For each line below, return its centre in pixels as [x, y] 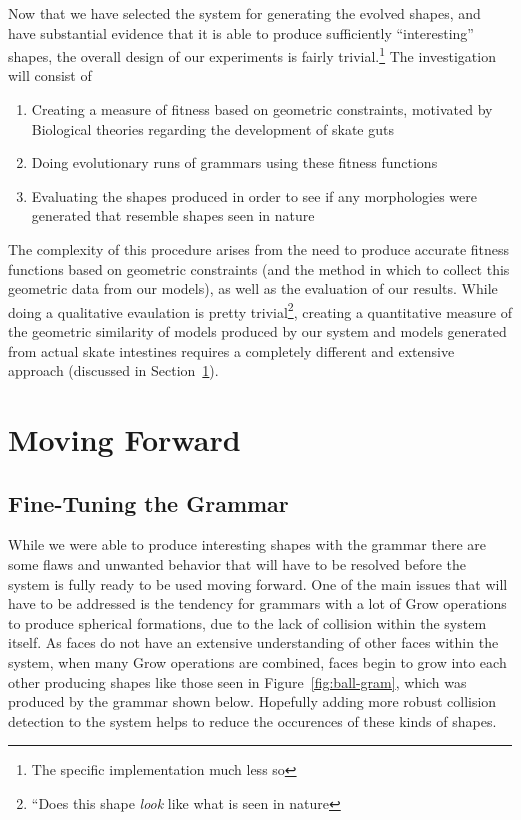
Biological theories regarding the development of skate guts [212, 128]
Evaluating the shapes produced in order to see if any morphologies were [254, 195]
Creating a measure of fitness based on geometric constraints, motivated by [262, 109]
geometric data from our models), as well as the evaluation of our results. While [253, 288]
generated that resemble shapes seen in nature [173, 215]
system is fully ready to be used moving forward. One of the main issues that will [258, 583]
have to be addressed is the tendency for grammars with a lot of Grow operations [257, 603]
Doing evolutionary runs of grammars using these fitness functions [234, 162]
